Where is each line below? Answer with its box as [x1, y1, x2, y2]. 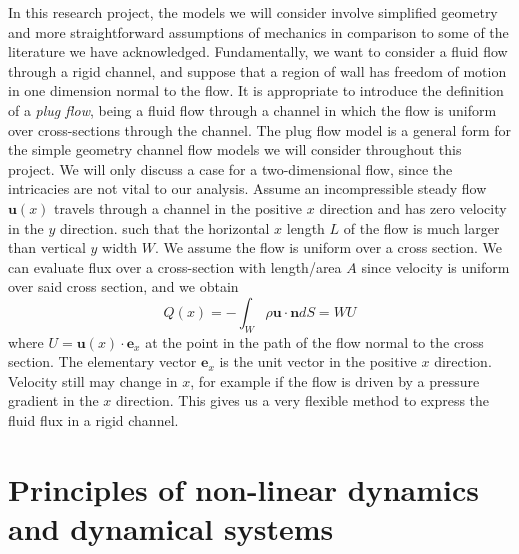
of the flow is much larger [343, 217, 500, 238]
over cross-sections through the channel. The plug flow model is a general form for [8, 119, 512, 140]
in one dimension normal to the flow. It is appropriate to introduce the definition [8, 80, 504, 101]
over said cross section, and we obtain [8, 276, 239, 297]
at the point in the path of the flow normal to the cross [145, 331, 484, 352]
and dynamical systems [8, 508, 334, 549]
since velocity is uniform [361, 256, 510, 277]
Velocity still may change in [8, 370, 178, 391]
